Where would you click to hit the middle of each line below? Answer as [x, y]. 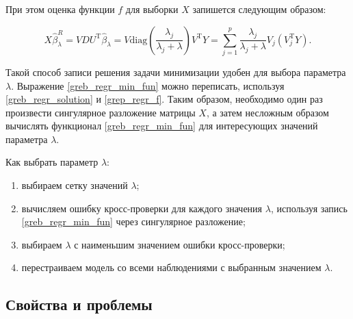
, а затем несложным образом [267, 112]
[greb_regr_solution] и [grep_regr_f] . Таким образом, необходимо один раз [164, 99]
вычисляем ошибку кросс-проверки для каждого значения [142, 208]
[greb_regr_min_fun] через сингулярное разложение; [133, 221]
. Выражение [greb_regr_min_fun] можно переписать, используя [148, 85]
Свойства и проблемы [79, 304]
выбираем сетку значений [75, 185]
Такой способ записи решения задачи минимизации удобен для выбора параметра [176, 72]
